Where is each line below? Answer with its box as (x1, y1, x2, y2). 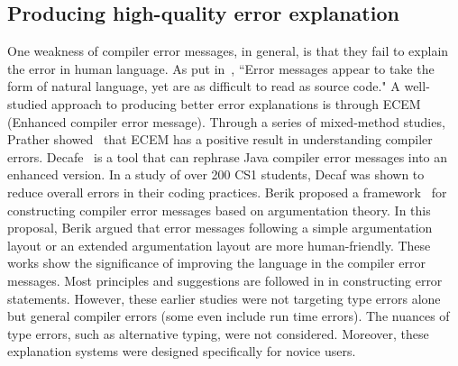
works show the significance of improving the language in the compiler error (7, 253, 426, 272)
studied (7, 94, 48, 113)
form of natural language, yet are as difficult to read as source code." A (7, 77, 400, 96)
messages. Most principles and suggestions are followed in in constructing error (7, 270, 443, 289)
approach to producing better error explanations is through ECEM (51, 94, 421, 113)
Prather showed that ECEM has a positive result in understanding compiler (7, 130, 433, 149)
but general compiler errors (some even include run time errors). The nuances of (7, 307, 450, 325)
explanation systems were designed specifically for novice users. (7, 342, 356, 361)
